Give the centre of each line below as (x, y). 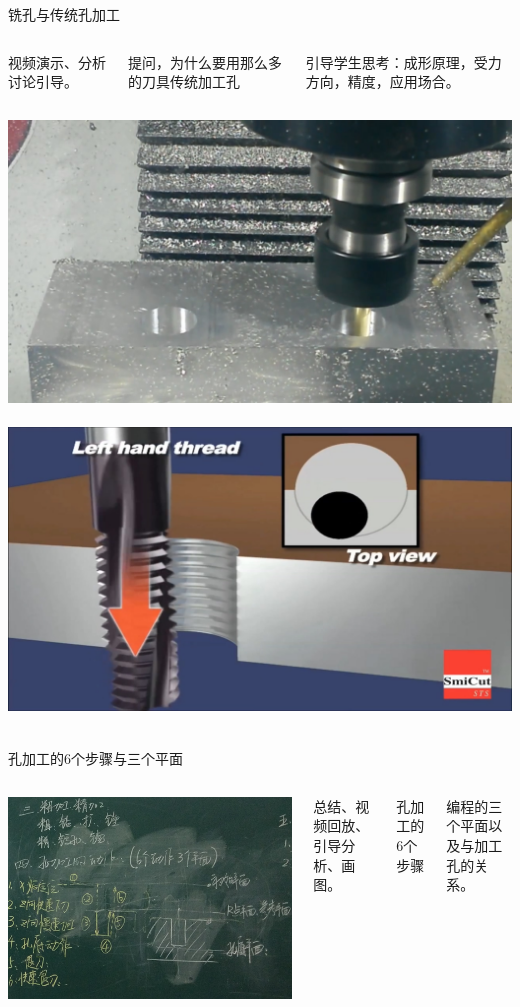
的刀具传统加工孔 (184, 81)
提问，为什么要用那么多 (205, 61)
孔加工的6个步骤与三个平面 (95, 758)
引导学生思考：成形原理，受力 (403, 61)
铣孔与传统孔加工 (64, 14)
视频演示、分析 (57, 61)
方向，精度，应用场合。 (382, 81)
